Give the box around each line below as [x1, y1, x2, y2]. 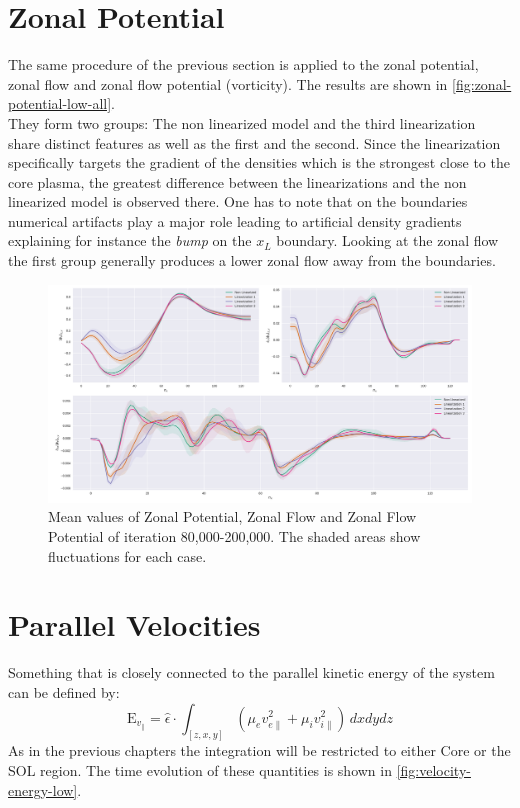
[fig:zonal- [452, 73, 512, 94]
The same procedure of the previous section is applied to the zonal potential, [8, 54, 479, 75]
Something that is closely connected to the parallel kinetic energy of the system [8, 662, 495, 683]
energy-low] [8, 779, 78, 800]
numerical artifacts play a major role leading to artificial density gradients [8, 210, 462, 231]
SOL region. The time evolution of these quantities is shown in [8, 760, 392, 780]
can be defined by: [8, 681, 120, 702]
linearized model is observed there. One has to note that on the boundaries [8, 191, 468, 212]
